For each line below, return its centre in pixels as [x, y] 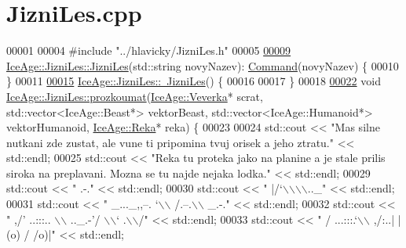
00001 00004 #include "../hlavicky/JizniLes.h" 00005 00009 [149, 50]
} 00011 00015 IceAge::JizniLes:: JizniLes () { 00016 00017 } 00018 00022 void [194, 81]
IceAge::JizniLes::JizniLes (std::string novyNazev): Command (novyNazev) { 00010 [203, 65]
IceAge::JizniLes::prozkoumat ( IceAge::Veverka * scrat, [135, 96]
